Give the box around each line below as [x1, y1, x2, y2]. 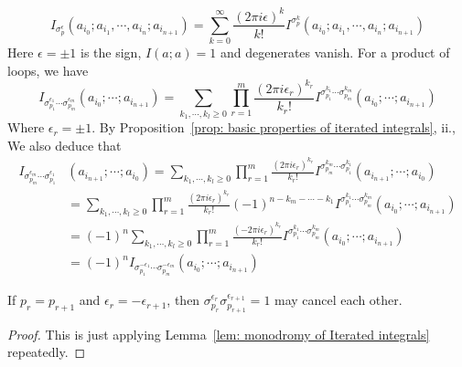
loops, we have [7, 60, 89, 79]
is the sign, [81, 43, 142, 62]
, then [167, 290, 200, 309]
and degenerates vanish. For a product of [220, 43, 450, 62]
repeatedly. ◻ [7, 342, 86, 362]
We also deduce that [7, 135, 122, 154]
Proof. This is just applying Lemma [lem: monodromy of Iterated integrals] [7, 324, 430, 343]
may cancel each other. [274, 290, 403, 309]
